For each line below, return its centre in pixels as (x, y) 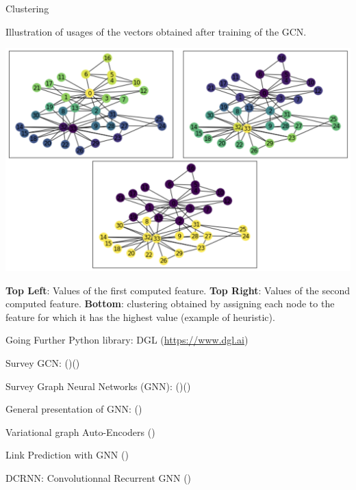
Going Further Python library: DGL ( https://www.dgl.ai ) (127, 340)
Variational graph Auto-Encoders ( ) (80, 431)
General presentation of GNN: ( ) (74, 409)
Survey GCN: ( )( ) (43, 362)
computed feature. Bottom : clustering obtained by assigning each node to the (170, 304)
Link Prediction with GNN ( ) (67, 455)
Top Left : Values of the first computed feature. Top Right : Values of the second (178, 290)
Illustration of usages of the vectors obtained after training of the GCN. (156, 31)
